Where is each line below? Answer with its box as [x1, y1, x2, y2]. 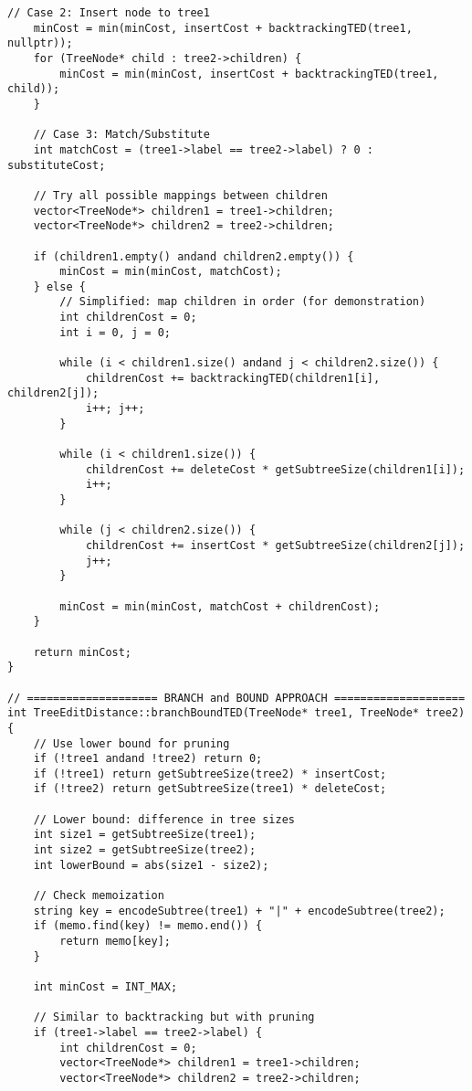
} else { [33, 280, 86, 293]
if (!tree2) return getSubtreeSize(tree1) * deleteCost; [33, 782, 387, 796]
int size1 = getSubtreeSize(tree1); [33, 828, 257, 842]
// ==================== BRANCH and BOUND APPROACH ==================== [7, 691, 466, 704]
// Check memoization [33, 889, 164, 903]
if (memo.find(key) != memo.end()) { [33, 919, 263, 933]
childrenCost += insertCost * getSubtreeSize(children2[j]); [85, 538, 466, 552]
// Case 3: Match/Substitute [33, 128, 210, 142]
